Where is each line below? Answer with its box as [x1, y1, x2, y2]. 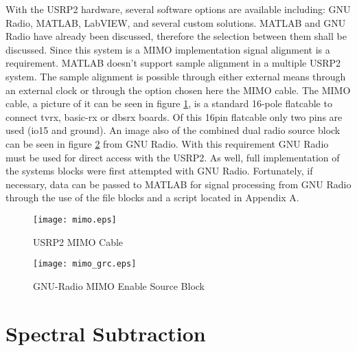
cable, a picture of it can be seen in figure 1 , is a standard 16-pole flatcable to [5, 96, 332, 111]
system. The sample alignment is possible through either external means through [5, 69, 346, 83]
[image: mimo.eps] [33, 214, 117, 225]
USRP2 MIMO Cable [33, 234, 124, 249]
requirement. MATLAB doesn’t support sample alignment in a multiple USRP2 [5, 56, 341, 70]
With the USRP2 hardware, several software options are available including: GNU [5, 2, 351, 16]
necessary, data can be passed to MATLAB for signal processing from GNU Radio [5, 177, 352, 191]
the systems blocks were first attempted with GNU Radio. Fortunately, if [5, 163, 313, 178]
